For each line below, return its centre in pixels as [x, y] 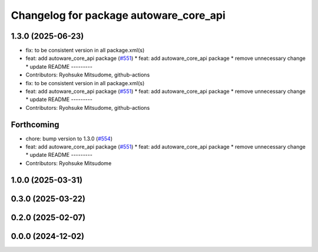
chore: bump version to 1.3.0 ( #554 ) [69, 139]
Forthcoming [35, 124]
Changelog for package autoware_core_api [118, 15]
